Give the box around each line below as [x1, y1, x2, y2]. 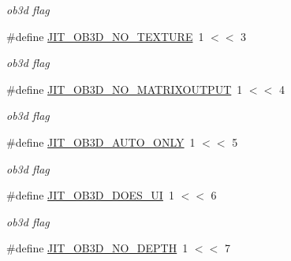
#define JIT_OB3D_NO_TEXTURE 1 [6, 28, 204, 44]
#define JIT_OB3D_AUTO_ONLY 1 [6, 133, 196, 150]
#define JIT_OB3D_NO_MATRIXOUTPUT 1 [6, 80, 243, 97]
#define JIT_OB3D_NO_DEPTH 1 [6, 240, 188, 256]
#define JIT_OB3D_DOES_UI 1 [6, 187, 174, 203]
